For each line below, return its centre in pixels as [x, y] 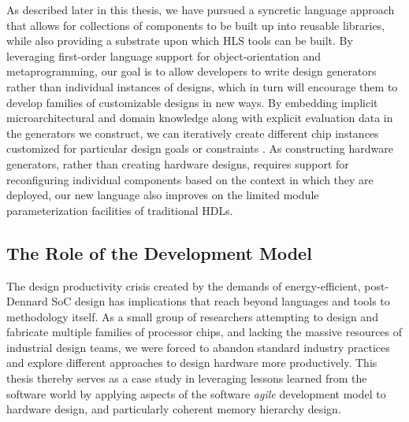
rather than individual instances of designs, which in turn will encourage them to [202, 86]
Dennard [27, 301]
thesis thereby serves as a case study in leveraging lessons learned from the [187, 378]
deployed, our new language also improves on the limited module [163, 195]
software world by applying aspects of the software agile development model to [196, 393]
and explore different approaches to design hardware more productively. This [192, 363]
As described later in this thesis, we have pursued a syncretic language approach [201, 9]
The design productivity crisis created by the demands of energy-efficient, [184, 285]
